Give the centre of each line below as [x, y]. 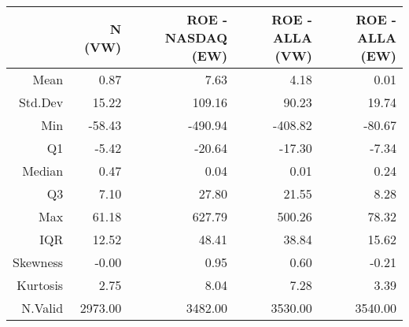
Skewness [38, 262]
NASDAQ [196, 37]
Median [43, 171]
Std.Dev [41, 102]
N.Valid [42, 308]
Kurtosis [40, 285]
